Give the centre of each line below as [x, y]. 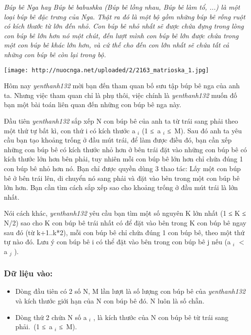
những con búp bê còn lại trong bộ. [55, 54]
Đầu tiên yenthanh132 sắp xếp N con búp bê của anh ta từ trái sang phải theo [121, 121]
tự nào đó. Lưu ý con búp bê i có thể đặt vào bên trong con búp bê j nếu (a [117, 242]
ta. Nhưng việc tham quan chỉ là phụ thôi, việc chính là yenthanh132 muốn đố [121, 95]
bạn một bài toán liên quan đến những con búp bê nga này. [93, 104]
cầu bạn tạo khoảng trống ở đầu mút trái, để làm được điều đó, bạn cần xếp [118, 140]
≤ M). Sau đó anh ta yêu [205, 130]
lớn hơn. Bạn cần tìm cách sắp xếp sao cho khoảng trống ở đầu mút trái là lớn [121, 187]
